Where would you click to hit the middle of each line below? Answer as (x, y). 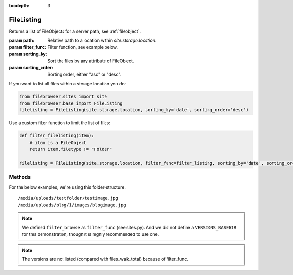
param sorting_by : (28, 54)
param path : (22, 40)
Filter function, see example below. (83, 47)
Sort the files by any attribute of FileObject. (91, 61)
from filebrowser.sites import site (63, 96)
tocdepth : (19, 6)
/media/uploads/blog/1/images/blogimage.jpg (72, 205)
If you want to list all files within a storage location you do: (67, 84)
